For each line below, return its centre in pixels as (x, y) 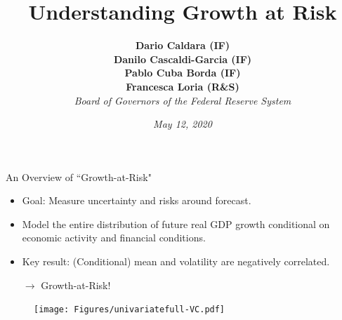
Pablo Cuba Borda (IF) (183, 73)
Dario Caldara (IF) (183, 45)
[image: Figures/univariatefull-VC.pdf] (130, 310)
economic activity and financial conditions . (114, 238)
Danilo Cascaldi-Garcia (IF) (183, 59)
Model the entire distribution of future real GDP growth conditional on (176, 224)
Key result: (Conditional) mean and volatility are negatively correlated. (176, 261)
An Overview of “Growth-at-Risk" (79, 176)
